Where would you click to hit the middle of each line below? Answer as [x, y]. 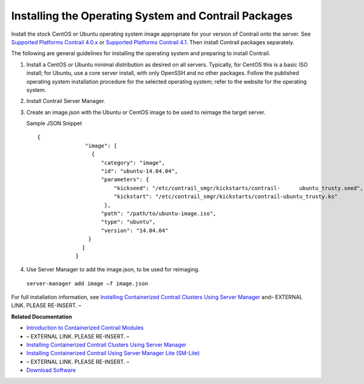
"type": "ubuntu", [128, 222]
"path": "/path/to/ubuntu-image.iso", [159, 213]
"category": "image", [133, 163]
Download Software [51, 370]
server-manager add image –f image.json [87, 283]
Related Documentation [42, 316]
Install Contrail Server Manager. [66, 101]
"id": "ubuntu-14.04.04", [140, 171]
